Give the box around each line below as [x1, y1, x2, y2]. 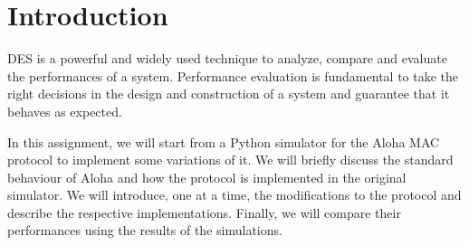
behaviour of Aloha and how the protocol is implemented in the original [7, 167, 407, 186]
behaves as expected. [7, 101, 122, 120]
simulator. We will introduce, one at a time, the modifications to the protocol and [7, 185, 462, 204]
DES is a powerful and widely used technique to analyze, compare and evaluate [7, 49, 447, 68]
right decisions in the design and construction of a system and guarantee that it [7, 84, 450, 103]
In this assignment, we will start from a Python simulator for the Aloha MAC [7, 132, 440, 151]
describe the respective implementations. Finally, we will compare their [7, 203, 401, 221]
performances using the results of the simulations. [7, 221, 282, 240]
